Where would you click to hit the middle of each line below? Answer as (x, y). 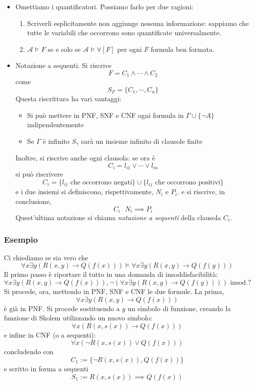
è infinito (56, 141)
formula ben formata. (182, 49)
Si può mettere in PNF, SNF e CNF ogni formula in (105, 115)
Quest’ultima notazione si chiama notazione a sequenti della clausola (118, 217)
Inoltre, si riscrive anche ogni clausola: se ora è (85, 158)
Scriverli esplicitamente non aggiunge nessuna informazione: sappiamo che (138, 23)
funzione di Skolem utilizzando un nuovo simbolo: (78, 318)
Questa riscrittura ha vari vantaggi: (68, 99)
